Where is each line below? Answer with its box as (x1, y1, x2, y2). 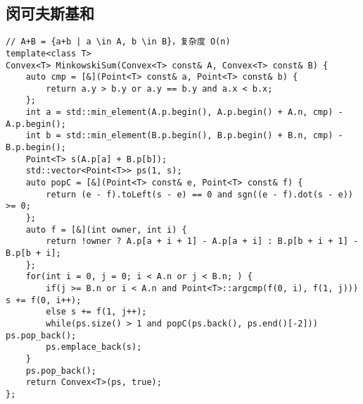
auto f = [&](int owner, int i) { (25, 224, 187, 235)
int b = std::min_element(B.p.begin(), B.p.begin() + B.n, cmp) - (25, 130, 343, 141)
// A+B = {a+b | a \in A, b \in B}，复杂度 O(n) (6, 37, 231, 47)
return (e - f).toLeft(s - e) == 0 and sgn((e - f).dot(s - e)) (46, 189, 353, 200)
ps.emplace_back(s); (46, 342, 142, 353)
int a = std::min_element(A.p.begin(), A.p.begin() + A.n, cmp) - (25, 107, 343, 118)
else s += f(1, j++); (46, 307, 147, 317)
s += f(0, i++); (6, 295, 82, 305)
